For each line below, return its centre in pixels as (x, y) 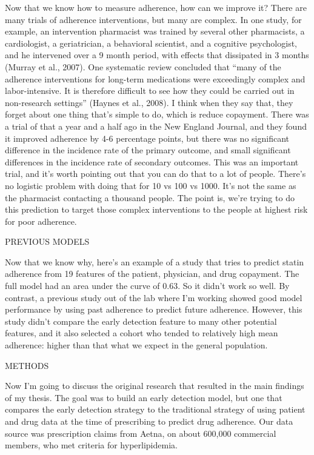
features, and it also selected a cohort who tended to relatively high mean (142, 333)
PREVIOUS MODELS (47, 241)
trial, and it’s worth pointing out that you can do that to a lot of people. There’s (155, 174)
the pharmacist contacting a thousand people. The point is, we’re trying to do (150, 197)
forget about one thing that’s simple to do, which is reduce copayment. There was (157, 114)
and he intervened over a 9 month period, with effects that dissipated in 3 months (157, 55)
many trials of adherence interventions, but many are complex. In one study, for (153, 19)
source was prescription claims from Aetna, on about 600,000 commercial (141, 433)
